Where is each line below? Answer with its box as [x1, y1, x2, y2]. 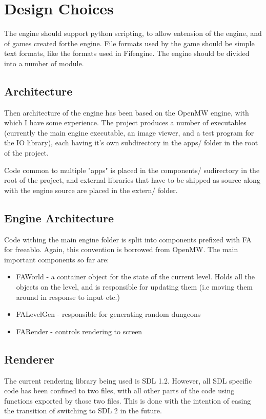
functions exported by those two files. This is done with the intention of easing [4, 395, 251, 406]
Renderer [4, 351, 55, 367]
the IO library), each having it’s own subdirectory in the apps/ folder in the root [4, 137, 258, 148]
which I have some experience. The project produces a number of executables [4, 117, 247, 128]
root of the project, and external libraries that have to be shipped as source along [4, 175, 260, 185]
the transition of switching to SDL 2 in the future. [4, 405, 162, 416]
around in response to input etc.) [16, 291, 120, 302]
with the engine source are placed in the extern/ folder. [4, 184, 178, 195]
